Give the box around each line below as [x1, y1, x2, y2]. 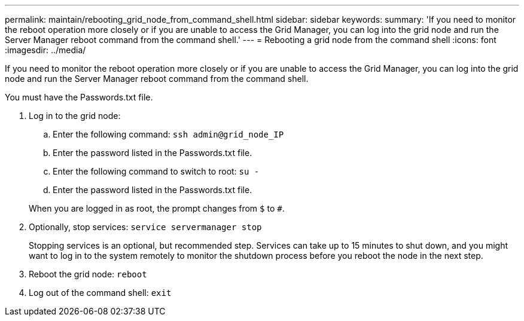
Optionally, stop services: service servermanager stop [29, 222, 262, 232]
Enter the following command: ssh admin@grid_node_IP [53, 129, 284, 139]
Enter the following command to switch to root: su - [53, 166, 260, 176]
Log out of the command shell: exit [29, 288, 172, 298]
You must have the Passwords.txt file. [5, 92, 153, 102]
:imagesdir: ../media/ [5, 45, 86, 55]
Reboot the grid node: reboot [29, 269, 147, 279]
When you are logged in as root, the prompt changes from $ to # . [29, 203, 285, 213]
